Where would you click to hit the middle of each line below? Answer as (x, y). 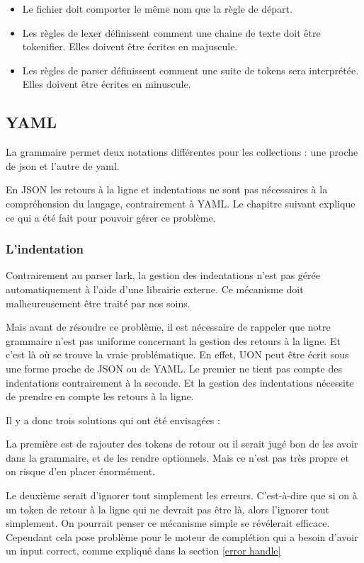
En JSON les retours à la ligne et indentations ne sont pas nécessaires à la (167, 189)
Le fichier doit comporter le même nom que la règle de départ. (157, 8)
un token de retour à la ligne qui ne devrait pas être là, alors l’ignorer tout (168, 509)
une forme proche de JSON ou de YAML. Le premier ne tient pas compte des (174, 368)
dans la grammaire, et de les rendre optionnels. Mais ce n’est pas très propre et (177, 457)
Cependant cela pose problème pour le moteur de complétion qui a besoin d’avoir (182, 536)
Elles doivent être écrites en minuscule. (107, 84)
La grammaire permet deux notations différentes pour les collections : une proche (182, 152)
